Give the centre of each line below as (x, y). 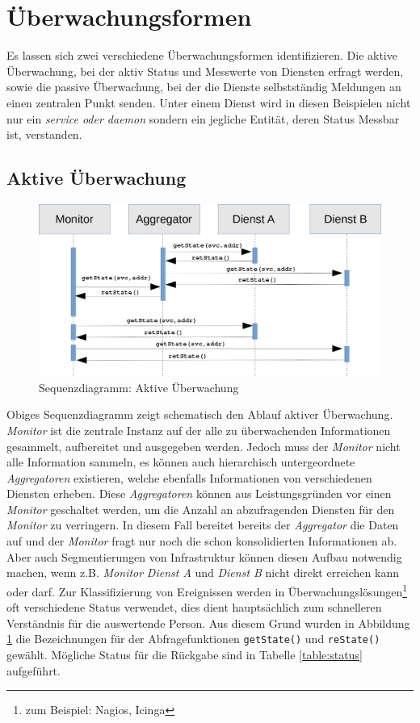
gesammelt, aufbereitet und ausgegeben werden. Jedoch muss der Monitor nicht (204, 446)
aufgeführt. (34, 670)
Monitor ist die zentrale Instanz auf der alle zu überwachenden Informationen (199, 430)
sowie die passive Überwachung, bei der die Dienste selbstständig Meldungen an (204, 87)
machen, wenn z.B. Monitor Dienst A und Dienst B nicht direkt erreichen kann (203, 573)
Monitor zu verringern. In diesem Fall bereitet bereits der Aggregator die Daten (203, 525)
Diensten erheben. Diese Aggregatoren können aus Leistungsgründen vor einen (199, 493)
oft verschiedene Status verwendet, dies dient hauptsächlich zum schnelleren (194, 607)
